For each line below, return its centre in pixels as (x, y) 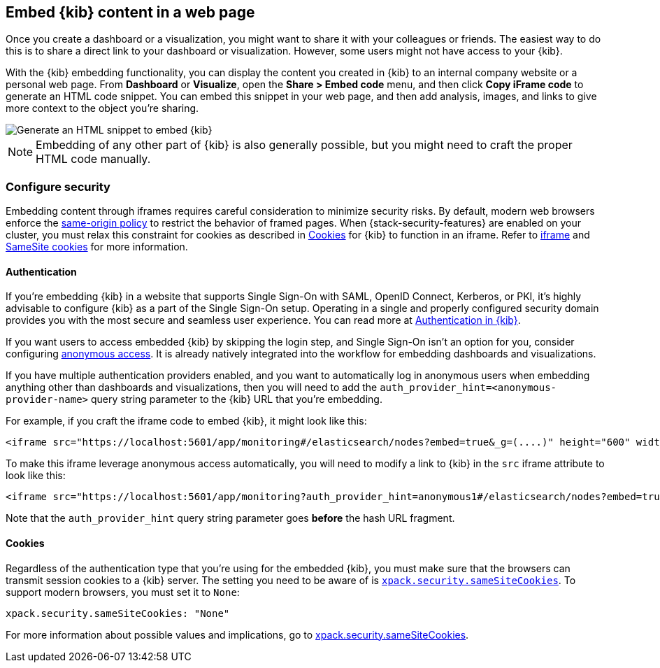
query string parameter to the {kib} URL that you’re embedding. (236, 399)
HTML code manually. (93, 159)
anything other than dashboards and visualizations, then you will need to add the (192, 388)
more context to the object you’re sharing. (102, 108)
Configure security (58, 186)
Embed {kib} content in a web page (130, 12)
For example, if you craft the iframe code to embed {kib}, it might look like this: (186, 421)
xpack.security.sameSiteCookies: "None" (118, 613)
